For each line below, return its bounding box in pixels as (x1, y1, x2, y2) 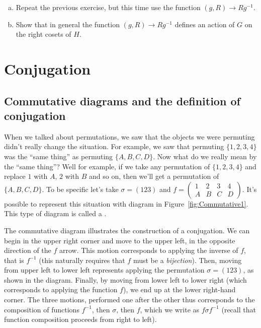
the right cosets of (16, 29, 71, 39)
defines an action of (175, 19, 235, 29)
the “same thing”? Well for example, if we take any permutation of (4, 161, 210, 171)
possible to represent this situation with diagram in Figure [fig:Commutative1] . (4, 198, 248, 209)
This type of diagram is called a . (4, 208, 107, 219)
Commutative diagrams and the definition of (4, 93, 240, 108)
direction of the (4, 245, 51, 255)
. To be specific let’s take (42, 183, 119, 194)
